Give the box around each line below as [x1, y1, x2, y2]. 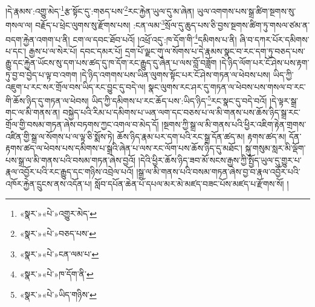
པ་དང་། [5, 44, 27, 57]
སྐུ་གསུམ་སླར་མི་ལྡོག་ [245, 142, 306, 154]
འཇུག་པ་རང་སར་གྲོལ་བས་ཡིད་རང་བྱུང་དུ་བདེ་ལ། [5, 80, 146, 93]
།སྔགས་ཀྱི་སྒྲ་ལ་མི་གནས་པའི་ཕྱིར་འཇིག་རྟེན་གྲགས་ [161, 117, 307, 130]
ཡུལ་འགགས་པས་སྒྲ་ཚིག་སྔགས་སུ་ [196, 4, 296, 17]
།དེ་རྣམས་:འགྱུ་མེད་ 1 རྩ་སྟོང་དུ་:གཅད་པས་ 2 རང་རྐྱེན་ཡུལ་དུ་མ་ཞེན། [5, 3, 195, 17]
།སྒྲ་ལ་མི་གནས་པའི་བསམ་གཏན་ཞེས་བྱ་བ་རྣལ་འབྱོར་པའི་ [136, 165, 300, 178]
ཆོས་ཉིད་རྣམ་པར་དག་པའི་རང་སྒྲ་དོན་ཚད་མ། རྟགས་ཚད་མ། [117, 130, 287, 142]
